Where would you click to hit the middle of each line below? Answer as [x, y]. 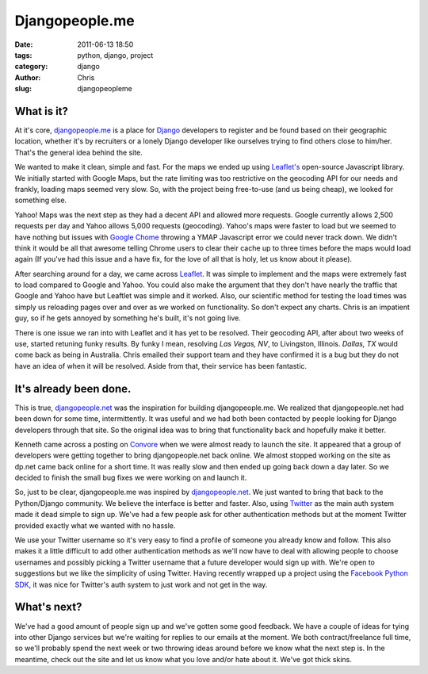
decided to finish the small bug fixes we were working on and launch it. [131, 478]
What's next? [48, 607]
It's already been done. [73, 389]
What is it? [42, 111]
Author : [28, 77]
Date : [24, 44]
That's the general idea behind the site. [78, 152]
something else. [41, 200]
